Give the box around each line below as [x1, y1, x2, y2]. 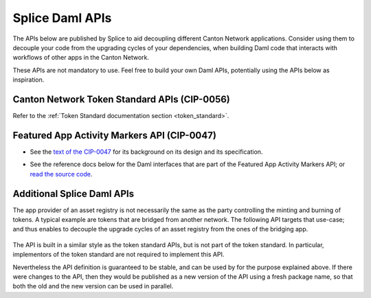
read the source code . [30, 170, 93, 178]
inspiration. [12, 76, 45, 84]
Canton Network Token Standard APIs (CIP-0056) [12, 93, 230, 105]
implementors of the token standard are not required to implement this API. [12, 251, 225, 259]
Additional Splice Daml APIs [12, 187, 134, 199]
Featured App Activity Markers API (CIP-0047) [12, 129, 216, 141]
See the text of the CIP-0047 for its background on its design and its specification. [30, 148, 263, 156]
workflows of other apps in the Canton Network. [12, 54, 150, 62]
